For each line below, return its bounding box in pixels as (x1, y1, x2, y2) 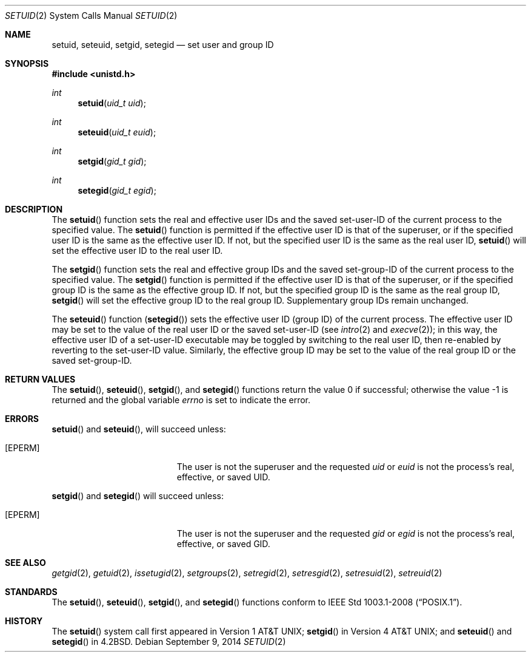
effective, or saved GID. (176, 539, 270, 549)
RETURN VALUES (5, 374, 76, 384)
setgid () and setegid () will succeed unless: (52, 491, 224, 501)
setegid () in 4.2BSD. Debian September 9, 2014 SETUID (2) (52, 636, 286, 647)
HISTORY (5, 616, 43, 626)
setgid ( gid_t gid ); (78, 156, 147, 166)
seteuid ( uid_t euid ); (78, 127, 156, 137)
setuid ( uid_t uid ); (78, 98, 146, 108)
